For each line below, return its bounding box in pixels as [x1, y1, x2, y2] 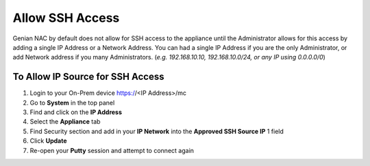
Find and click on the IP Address [29, 108, 123, 116]
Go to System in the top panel [29, 98, 115, 107]
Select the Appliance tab [29, 117, 101, 126]
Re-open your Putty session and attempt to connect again [29, 146, 195, 154]
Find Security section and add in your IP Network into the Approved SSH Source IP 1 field [29, 127, 284, 135]
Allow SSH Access [12, 10, 120, 25]
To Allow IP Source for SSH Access [12, 71, 164, 83]
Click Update [29, 137, 67, 145]
